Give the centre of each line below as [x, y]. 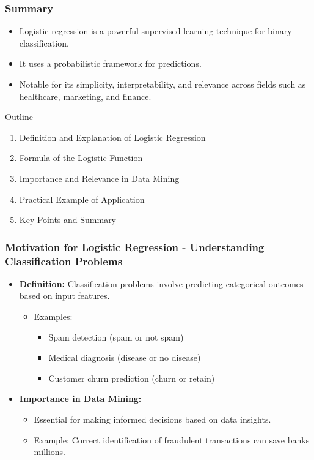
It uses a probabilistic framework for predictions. [110, 63]
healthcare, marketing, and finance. [85, 96]
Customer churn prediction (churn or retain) [132, 378]
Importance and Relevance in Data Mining [99, 178]
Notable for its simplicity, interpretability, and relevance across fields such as [162, 84]
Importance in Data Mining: [80, 398]
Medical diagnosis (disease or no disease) [125, 357]
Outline [19, 117]
